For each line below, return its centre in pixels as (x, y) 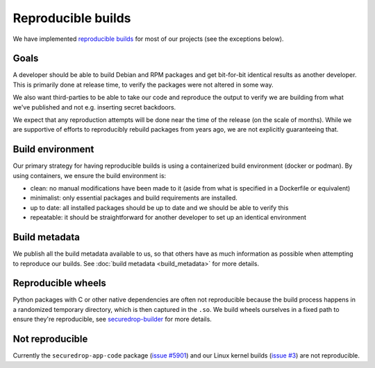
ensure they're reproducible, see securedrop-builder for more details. (112, 319)
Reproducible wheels (60, 283)
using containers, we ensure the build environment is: (90, 175)
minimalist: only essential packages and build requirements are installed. (134, 198)
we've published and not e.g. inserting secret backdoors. (94, 107)
